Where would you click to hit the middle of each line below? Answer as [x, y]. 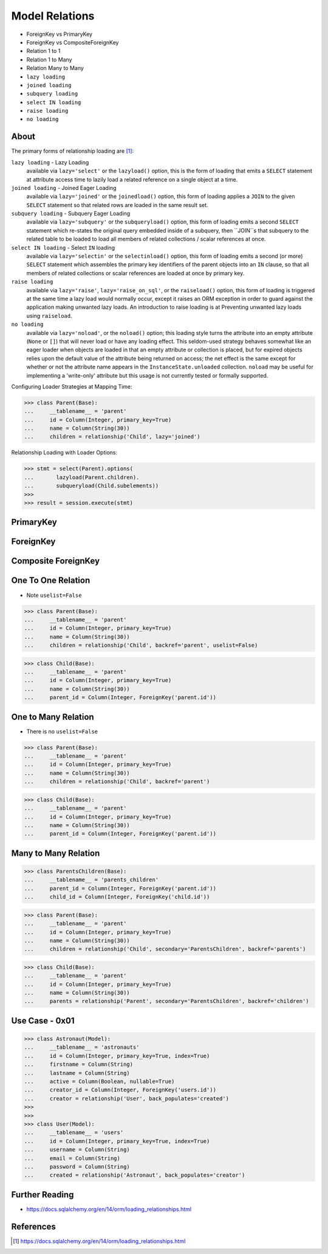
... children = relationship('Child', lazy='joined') [112, 437]
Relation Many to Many [55, 68]
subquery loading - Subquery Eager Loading [71, 214]
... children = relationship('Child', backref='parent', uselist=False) [141, 645]
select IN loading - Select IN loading [63, 247]
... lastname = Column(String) [77, 1073]
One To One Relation [51, 581]
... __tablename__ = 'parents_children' [91, 880]
